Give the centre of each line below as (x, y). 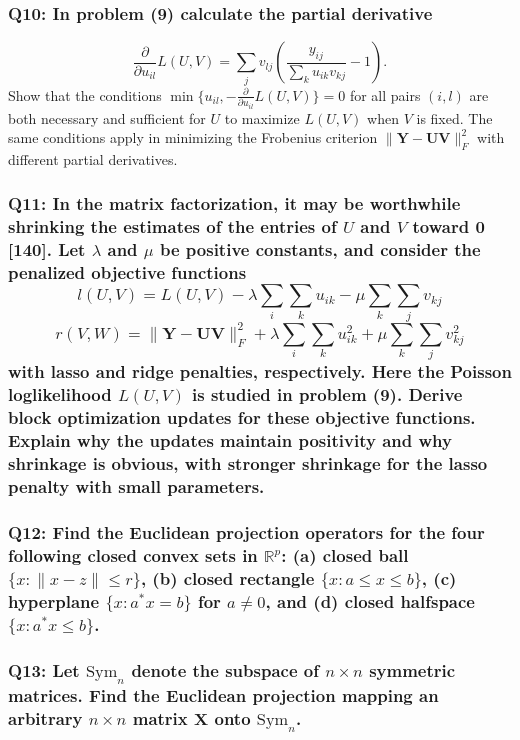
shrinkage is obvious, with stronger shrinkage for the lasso (248, 463)
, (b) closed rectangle (227, 577)
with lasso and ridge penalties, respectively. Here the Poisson (260, 371)
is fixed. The (454, 117)
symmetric (412, 669)
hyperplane (54, 600)
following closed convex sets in (133, 554)
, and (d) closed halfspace (370, 600)
